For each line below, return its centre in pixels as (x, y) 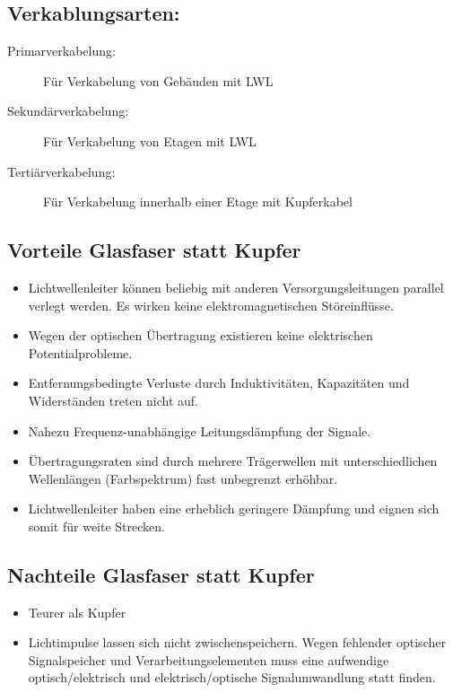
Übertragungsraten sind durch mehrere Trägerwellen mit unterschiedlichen (233, 461)
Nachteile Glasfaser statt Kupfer (161, 574)
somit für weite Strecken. (96, 526)
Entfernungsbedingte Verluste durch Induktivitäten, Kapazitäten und (219, 383)
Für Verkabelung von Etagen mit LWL (150, 140)
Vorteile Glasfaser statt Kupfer (154, 250)
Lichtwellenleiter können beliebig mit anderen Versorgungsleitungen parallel (236, 287)
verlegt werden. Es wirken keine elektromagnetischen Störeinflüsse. (211, 305)
